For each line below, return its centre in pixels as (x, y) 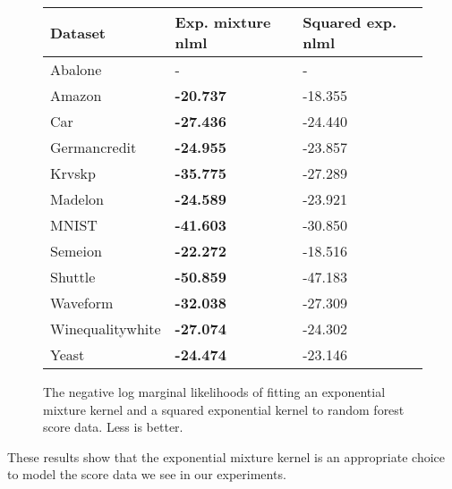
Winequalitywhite (106, 329)
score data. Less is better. (113, 427)
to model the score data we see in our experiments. (147, 474)
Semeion (76, 251)
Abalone (76, 69)
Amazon (76, 95)
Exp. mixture (223, 22)
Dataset (78, 32)
